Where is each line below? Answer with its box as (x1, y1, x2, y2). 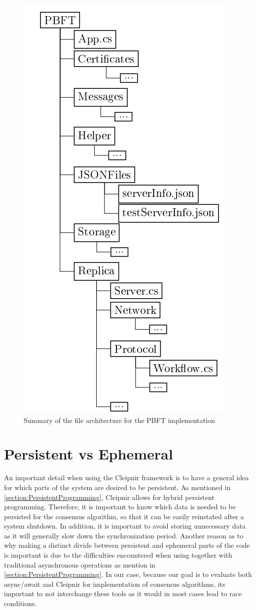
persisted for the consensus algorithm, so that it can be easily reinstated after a (4, 511, 244, 521)
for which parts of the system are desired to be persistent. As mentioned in (4, 482, 231, 492)
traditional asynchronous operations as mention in (4, 559, 155, 570)
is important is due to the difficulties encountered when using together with (4, 550, 232, 560)
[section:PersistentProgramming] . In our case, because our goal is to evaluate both (4, 569, 252, 579)
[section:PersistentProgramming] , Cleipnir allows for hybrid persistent (4, 492, 215, 502)
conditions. (4, 598, 37, 609)
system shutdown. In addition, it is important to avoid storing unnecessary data (4, 521, 246, 531)
